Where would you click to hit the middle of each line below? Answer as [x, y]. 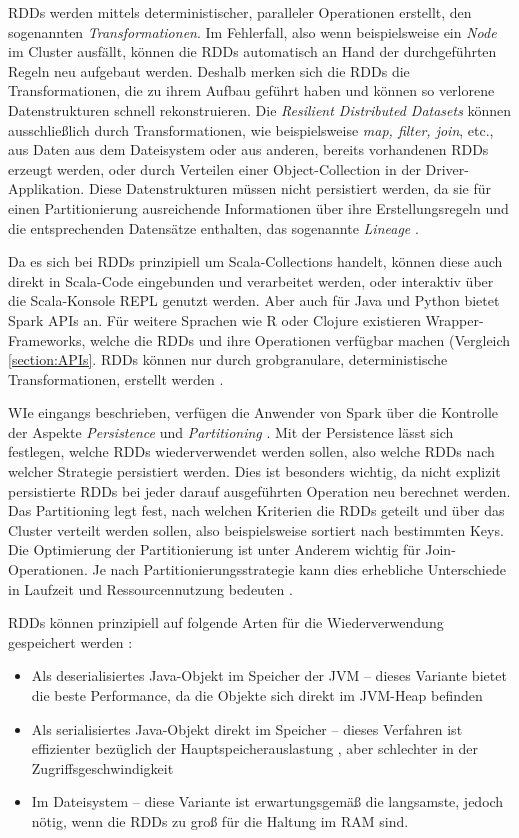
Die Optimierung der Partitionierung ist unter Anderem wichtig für [214, 549]
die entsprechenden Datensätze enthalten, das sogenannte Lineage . [213, 227]
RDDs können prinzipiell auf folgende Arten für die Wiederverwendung [226, 622]
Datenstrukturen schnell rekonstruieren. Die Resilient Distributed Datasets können [260, 109]
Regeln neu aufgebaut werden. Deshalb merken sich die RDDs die [209, 70]
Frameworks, [47, 339]
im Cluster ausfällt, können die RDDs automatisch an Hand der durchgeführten [252, 51]
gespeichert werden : [70, 641]
